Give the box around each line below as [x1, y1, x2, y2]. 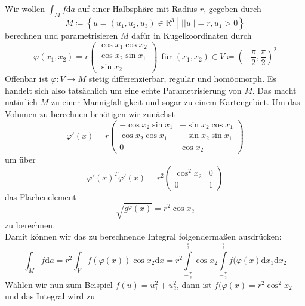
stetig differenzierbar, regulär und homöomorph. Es [88, 72, 276, 85]
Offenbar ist [5, 72, 48, 85]
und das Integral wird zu [5, 290, 95, 302]
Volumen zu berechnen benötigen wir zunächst [5, 107, 175, 120]
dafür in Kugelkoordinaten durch [131, 29, 252, 42]
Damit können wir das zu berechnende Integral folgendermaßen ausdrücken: [5, 230, 282, 243]
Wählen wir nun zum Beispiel [5, 278, 113, 290]
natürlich [5, 96, 38, 108]
